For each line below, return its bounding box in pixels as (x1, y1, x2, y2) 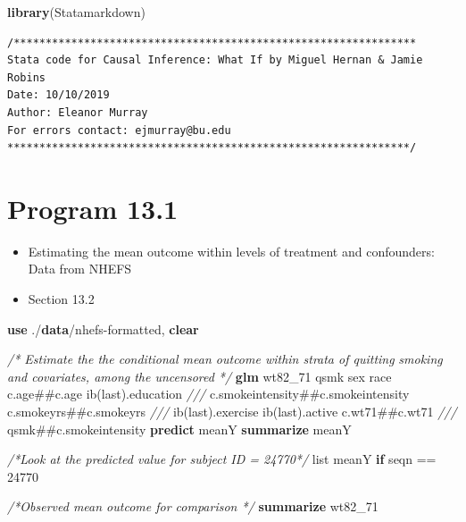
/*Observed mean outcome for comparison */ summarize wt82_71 (7, 497, 379, 516)
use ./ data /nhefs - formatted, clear (7, 319, 199, 338)
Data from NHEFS (28, 259, 132, 278)
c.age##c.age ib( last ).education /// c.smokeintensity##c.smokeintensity (7, 384, 410, 403)
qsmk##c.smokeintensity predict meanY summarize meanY (7, 419, 352, 438)
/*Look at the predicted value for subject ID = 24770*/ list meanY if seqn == (7, 450, 437, 468)
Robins (7, 71, 46, 84)
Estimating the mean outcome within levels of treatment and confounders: (28, 241, 435, 260)
